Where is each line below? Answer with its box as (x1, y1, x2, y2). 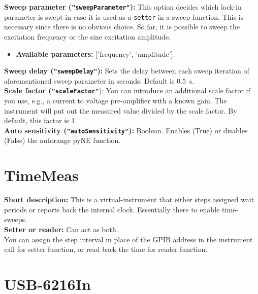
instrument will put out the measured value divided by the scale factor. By (4, 105, 237, 116)
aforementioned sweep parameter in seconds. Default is (4, 75, 175, 86)
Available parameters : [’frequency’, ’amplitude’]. (16, 48, 175, 59)
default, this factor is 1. (4, 115, 77, 126)
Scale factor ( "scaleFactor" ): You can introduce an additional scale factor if (4, 85, 250, 96)
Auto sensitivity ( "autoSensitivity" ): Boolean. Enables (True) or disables (4, 125, 248, 135)
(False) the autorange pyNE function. (4, 135, 121, 145)
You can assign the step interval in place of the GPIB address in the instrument (4, 234, 253, 244)
